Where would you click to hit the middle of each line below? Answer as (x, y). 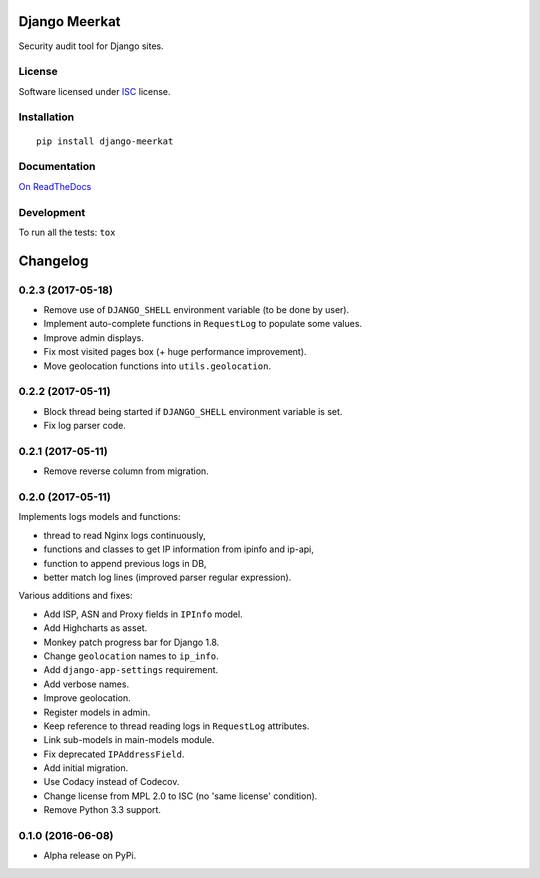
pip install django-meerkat (105, 141)
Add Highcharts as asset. (95, 628)
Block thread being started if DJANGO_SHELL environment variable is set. (193, 411)
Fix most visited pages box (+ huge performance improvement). (175, 352)
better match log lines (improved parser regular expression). (167, 577)
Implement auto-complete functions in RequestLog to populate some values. (203, 324)
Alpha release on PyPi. (90, 856)
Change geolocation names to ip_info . (131, 656)
